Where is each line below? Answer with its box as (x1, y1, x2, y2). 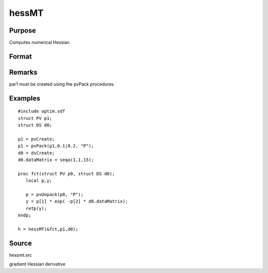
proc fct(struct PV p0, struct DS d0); (18, 171, 115, 176)
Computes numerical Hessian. (9, 40, 71, 46)
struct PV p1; (18, 115, 52, 121)
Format (9, 52, 32, 60)
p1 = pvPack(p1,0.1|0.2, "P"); (18, 143, 94, 149)
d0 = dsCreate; (18, 150, 55, 156)
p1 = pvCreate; (18, 136, 55, 142)
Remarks (9, 68, 38, 76)
